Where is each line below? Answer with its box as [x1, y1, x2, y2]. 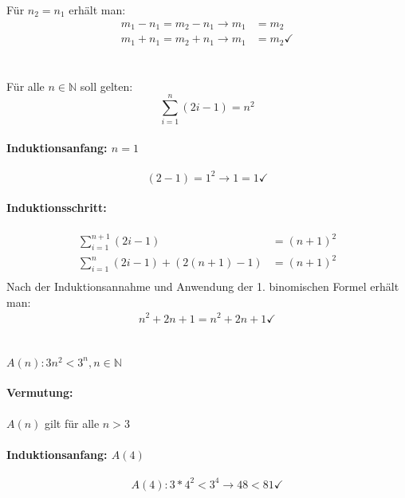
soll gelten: [80, 77, 133, 94]
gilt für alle [45, 414, 100, 431]
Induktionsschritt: [6, 199, 107, 216]
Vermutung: [6, 384, 73, 401]
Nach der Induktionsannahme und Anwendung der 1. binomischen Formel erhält [6, 278, 399, 295]
